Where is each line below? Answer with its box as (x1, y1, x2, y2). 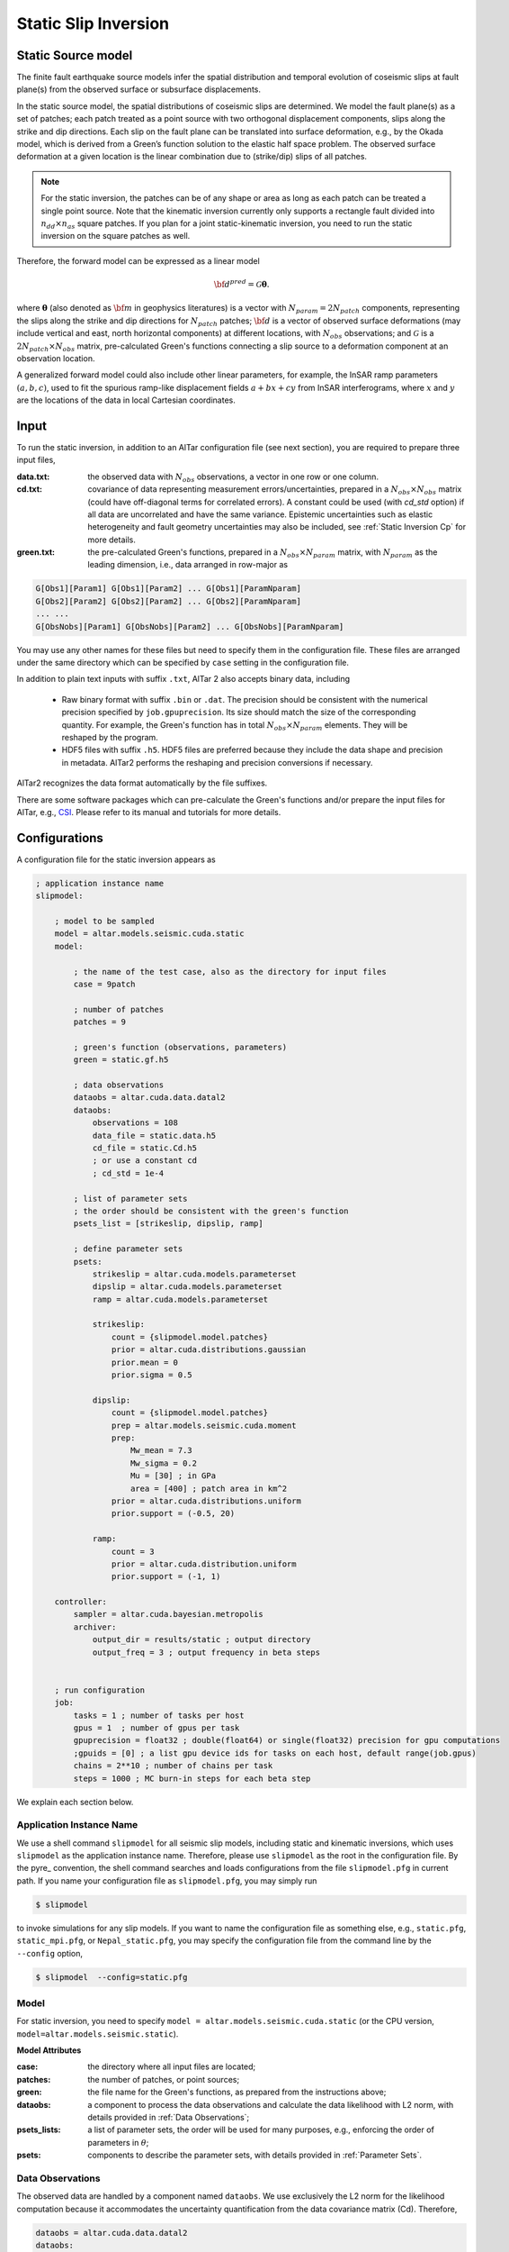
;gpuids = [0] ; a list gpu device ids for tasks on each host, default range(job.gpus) (73, 1748, 477, 1758)
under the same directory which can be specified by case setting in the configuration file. (16, 658, 350, 668)
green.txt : (16, 547, 56, 558)
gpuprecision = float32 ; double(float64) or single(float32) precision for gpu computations (73, 1735, 501, 1746)
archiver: (73, 1621, 117, 1632)
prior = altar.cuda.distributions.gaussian (111, 1345, 307, 1355)
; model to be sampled (54, 915, 155, 926)
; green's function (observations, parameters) (73, 1041, 288, 1052)
